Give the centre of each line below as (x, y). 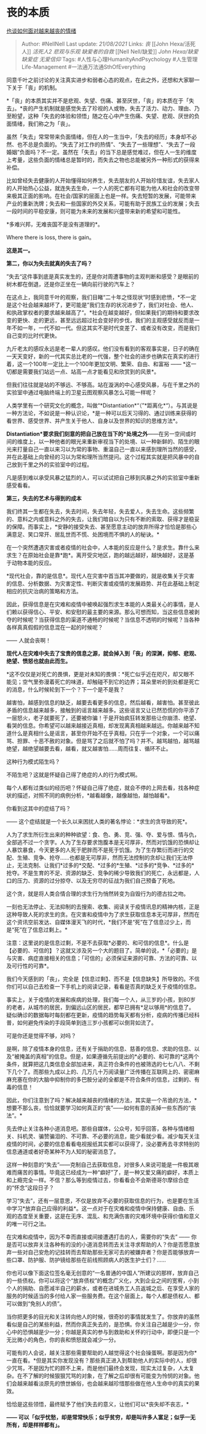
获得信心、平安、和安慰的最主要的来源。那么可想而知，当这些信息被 (108, 612)
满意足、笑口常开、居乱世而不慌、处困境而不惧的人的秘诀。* (83, 534)
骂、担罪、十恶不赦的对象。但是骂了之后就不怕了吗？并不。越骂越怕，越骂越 (103, 741)
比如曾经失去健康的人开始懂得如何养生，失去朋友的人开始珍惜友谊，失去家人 (103, 180)
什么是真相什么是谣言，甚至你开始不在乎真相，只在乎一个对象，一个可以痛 (105, 733)
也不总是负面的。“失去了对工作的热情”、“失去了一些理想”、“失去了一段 (106, 144)
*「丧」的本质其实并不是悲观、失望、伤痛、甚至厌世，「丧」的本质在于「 (98, 100)
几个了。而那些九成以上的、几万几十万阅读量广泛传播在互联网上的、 (97, 1072)
